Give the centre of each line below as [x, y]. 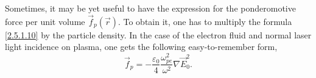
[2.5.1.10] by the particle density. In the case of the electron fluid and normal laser [158, 34]
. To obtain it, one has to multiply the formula [205, 21]
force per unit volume [45, 21]
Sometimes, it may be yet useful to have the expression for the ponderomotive [150, 8]
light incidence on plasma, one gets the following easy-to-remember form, [141, 47]
